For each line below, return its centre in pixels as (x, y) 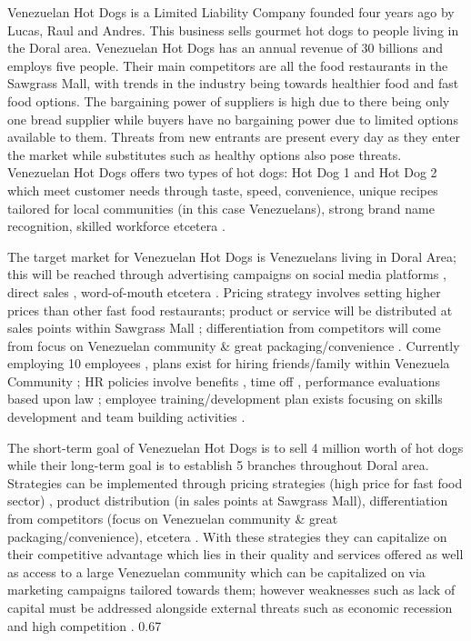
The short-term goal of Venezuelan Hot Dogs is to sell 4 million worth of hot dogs (235, 447)
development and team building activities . (126, 417)
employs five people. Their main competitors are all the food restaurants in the (228, 65)
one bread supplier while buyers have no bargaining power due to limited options (233, 119)
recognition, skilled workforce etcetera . (116, 226)
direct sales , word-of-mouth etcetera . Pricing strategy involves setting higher (224, 291)
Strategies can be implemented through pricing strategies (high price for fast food (235, 482)
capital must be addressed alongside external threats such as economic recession (230, 607)
